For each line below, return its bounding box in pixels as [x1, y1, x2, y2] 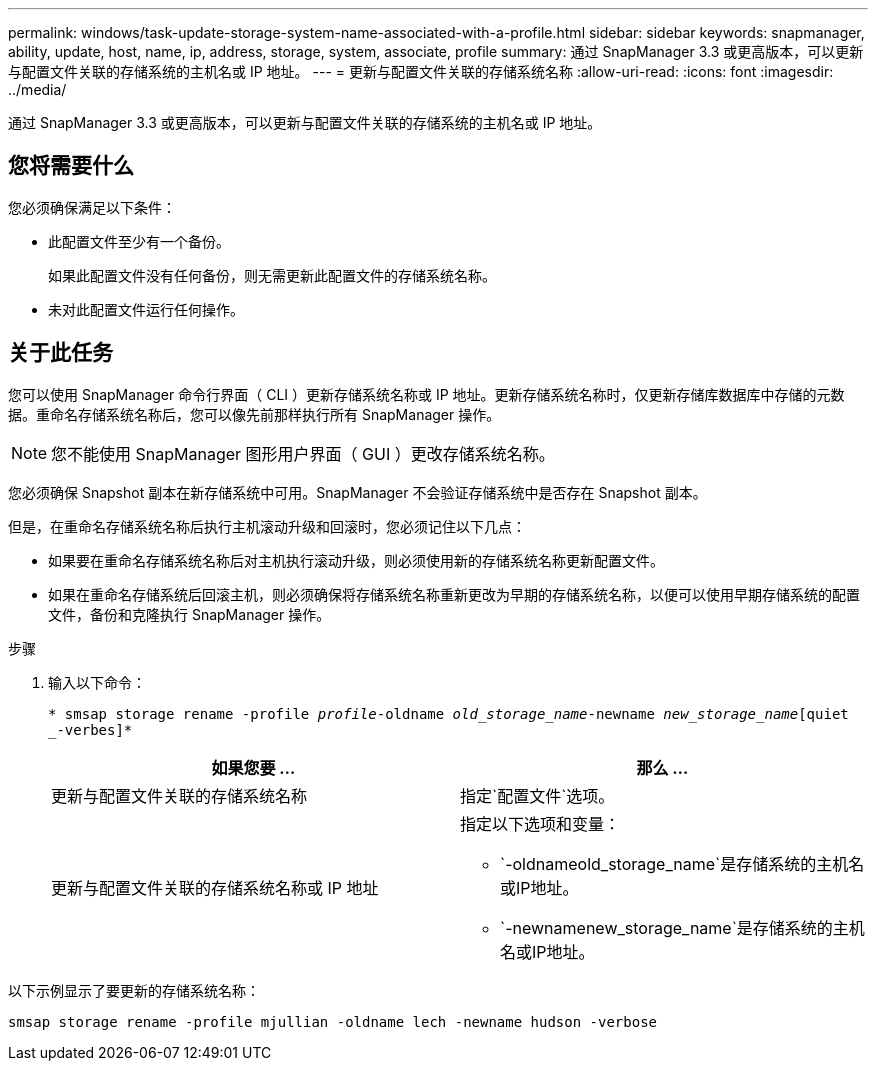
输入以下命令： [48, 673, 146, 691]
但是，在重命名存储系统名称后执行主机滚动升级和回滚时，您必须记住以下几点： [8, 517, 526, 535]
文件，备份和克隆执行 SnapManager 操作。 [48, 605, 331, 623]
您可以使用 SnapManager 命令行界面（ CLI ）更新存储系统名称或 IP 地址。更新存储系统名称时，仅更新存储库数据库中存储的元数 [8, 385, 845, 403]
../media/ [8, 81, 67, 98]
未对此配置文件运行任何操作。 [48, 300, 244, 318]
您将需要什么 [8, 153, 134, 179]
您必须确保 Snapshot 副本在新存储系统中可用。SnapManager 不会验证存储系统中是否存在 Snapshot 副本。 [8, 483, 707, 501]
